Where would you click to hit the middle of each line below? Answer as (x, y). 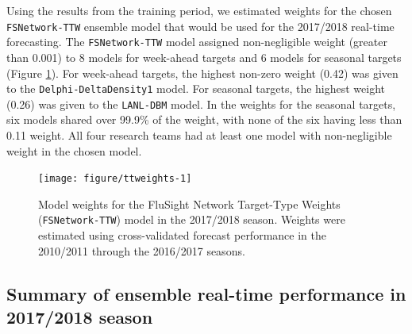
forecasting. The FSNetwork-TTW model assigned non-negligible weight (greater (197, 42)
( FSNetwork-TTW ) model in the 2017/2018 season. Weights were (192, 219)
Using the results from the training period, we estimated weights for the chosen (199, 10)
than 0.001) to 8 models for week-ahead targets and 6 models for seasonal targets (204, 57)
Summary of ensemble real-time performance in (206, 293)
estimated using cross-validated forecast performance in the (182, 235)
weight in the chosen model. (74, 150)
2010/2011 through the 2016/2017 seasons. (142, 250)
